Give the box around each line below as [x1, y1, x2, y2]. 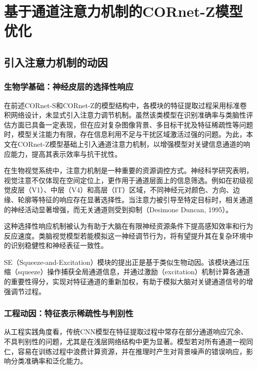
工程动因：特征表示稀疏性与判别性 [4, 307, 133, 319]
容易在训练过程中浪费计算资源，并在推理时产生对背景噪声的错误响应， [17, 346, 246, 356]
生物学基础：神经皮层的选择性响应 [4, 80, 133, 93]
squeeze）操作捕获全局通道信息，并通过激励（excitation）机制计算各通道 [17, 266, 250, 277]
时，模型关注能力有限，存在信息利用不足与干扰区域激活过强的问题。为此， [4, 129, 246, 139]
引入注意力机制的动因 [4, 54, 108, 69]
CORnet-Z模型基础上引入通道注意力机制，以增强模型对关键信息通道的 [17, 138, 243, 149]
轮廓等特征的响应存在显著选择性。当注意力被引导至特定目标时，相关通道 [17, 194, 253, 204]
